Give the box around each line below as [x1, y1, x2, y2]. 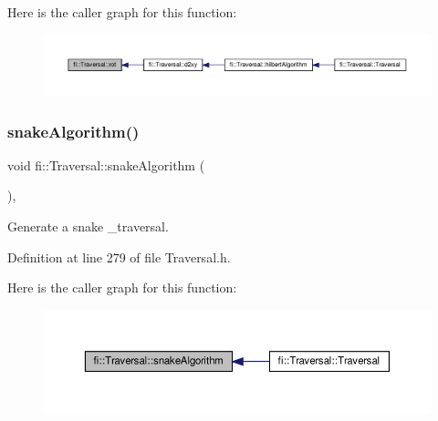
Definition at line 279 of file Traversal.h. [7, 247, 231, 266]
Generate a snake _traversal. [7, 217, 169, 236]
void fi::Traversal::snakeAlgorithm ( [7, 155, 205, 174]
